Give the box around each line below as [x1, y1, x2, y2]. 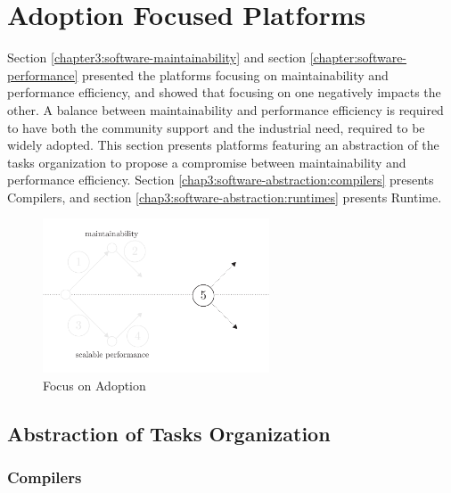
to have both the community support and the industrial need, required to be [7, 118, 425, 136]
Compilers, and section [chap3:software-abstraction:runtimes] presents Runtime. [7, 187, 442, 206]
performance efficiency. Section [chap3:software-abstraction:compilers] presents [7, 170, 434, 189]
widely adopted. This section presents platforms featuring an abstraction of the [7, 136, 439, 154]
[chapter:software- [309, 48, 407, 67]
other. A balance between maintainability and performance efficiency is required [7, 100, 444, 119]
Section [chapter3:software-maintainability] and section [7, 48, 307, 67]
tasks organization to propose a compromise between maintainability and [7, 152, 406, 171]
